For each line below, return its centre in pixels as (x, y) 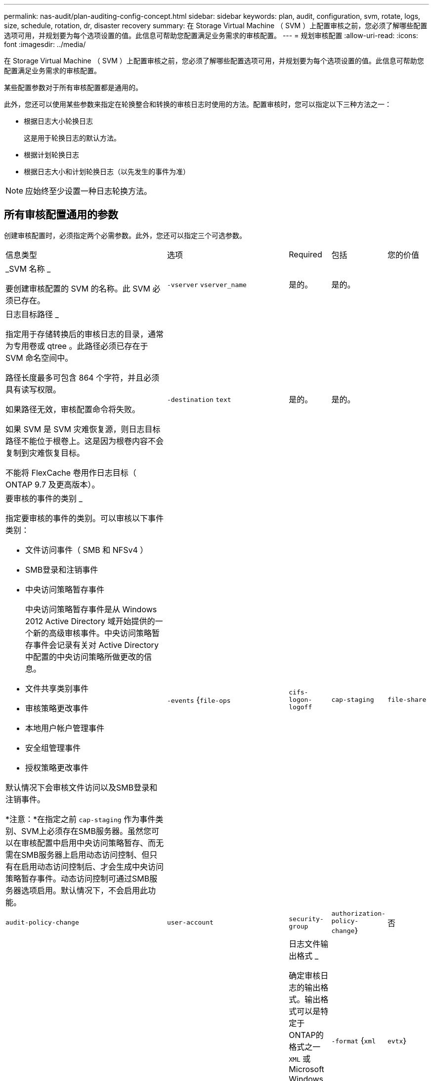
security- (306, 919)
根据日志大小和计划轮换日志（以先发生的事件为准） (107, 172)
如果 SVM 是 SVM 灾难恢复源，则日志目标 (83, 429)
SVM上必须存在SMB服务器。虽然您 (86, 831)
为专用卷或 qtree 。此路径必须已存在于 (77, 346)
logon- (301, 700)
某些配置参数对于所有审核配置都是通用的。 (73, 87)
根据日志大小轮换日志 (58, 121)
